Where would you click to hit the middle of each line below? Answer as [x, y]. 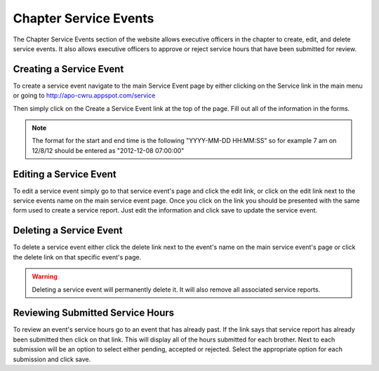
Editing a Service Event [65, 174]
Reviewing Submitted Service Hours [94, 313]
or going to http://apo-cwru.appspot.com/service [84, 95]
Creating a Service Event [68, 69]
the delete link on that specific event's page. [77, 257]
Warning [45, 276]
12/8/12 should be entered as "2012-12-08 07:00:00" [108, 150]
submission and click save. [52, 359]
